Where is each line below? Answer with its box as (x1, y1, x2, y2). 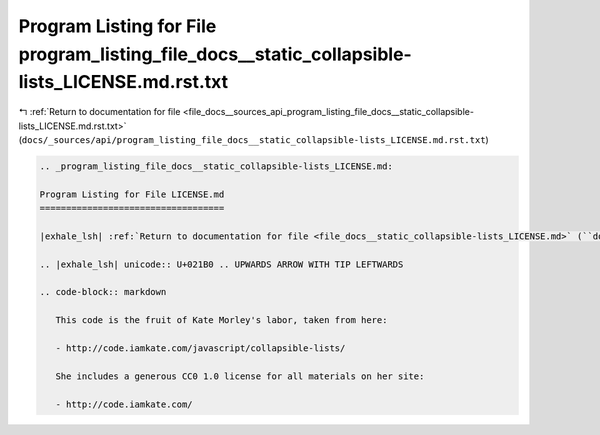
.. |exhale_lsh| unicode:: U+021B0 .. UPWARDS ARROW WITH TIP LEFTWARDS (39, 258, 404, 270)
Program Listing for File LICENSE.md (39, 188, 225, 200)
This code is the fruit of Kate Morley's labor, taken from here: (55, 315, 388, 326)
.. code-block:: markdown (39, 286, 167, 298)
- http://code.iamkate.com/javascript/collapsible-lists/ (55, 342, 346, 354)
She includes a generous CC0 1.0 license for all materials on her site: (55, 370, 425, 382)
